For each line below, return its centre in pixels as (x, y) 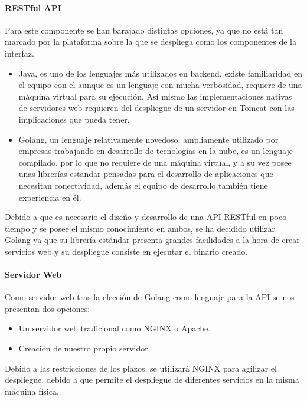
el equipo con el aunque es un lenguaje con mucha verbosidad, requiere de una (160, 85)
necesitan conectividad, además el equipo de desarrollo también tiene (143, 185)
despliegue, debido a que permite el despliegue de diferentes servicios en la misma (152, 379)
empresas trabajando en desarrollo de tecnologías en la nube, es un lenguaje (156, 151)
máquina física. (32, 391)
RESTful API (33, 7)
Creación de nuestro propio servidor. (84, 348)
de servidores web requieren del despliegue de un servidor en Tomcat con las (156, 108)
